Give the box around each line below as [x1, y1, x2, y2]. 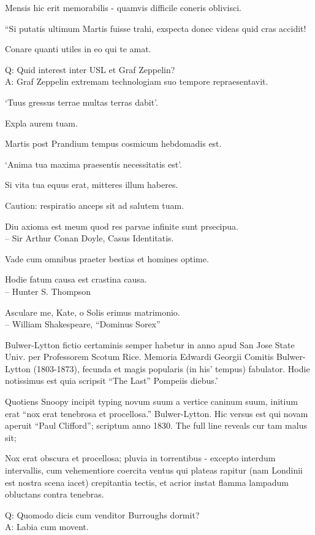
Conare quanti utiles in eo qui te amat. [5, 42, 151, 55]
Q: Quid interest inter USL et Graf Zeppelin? [5, 63, 175, 76]
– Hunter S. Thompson [5, 284, 91, 297]
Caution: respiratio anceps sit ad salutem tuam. [5, 198, 184, 211]
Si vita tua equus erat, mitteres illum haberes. [5, 178, 178, 191]
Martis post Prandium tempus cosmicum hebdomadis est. [5, 137, 222, 150]
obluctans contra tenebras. [5, 488, 104, 501]
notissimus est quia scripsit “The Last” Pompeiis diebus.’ [5, 374, 218, 387]
